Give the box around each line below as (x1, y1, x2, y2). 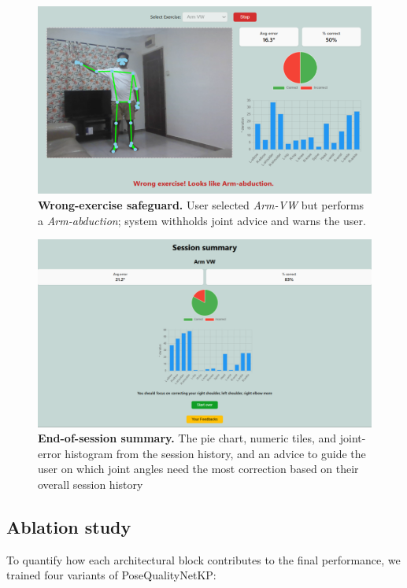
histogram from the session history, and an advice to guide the (65, 445, 366, 461)
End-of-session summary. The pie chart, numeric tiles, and (38, 430, 337, 446)
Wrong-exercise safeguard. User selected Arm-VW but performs (38, 197, 364, 213)
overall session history (38, 476, 143, 493)
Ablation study (6, 515, 131, 539)
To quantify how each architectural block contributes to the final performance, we (6, 551, 401, 568)
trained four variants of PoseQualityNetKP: (6, 567, 216, 583)
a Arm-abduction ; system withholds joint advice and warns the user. (38, 212, 366, 228)
